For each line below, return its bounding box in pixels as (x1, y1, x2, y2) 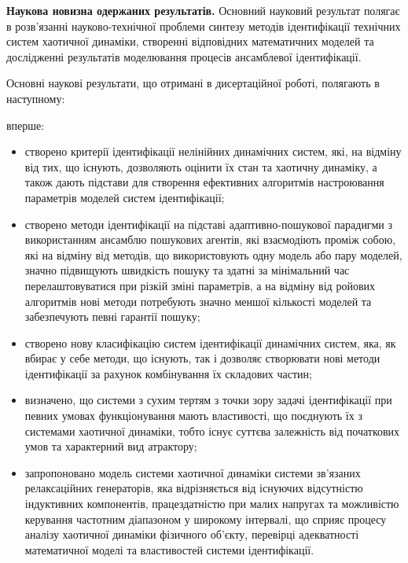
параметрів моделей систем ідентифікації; (24, 189, 225, 205)
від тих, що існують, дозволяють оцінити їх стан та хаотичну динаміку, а (24, 158, 377, 175)
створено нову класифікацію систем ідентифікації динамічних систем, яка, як (24, 334, 396, 351)
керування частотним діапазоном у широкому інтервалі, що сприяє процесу (24, 510, 387, 527)
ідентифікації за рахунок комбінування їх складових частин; (24, 365, 312, 381)
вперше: (6, 116, 45, 133)
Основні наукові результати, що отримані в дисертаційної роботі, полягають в (6, 75, 380, 91)
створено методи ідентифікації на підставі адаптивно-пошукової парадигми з (24, 215, 392, 232)
